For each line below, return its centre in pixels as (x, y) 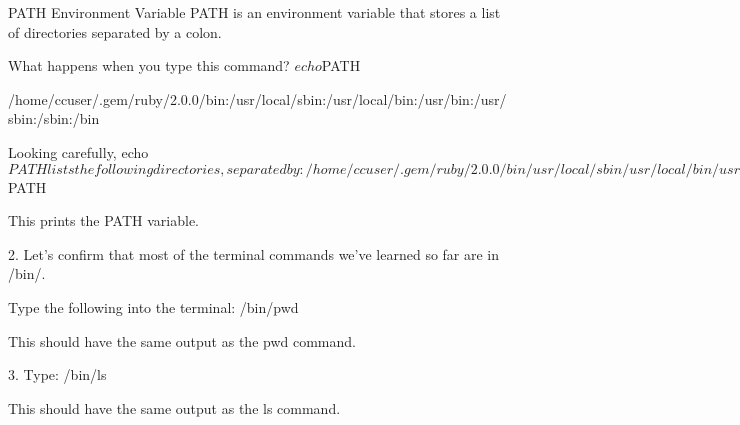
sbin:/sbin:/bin (54, 118)
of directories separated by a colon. (115, 31)
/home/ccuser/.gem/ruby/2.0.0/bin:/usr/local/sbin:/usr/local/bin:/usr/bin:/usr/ (257, 98)
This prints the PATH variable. (104, 220)
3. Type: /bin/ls (57, 374)
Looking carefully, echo (78, 151)
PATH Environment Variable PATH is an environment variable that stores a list (254, 12)
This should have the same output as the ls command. (174, 407)
